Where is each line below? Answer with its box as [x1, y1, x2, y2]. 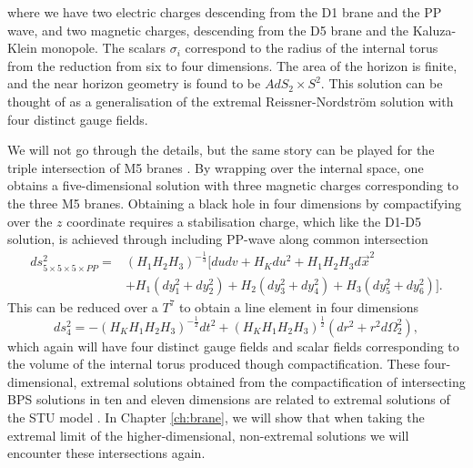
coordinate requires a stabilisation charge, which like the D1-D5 [66, 211, 421, 230]
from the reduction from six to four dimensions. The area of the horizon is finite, [7, 56, 458, 75]
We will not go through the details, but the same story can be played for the [7, 140, 435, 159]
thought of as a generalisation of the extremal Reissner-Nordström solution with [7, 91, 454, 110]
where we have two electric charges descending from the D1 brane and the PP [7, 3, 442, 21]
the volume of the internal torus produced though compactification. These [7, 354, 420, 373]
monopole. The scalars [41, 38, 166, 57]
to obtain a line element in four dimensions [179, 297, 419, 316]
